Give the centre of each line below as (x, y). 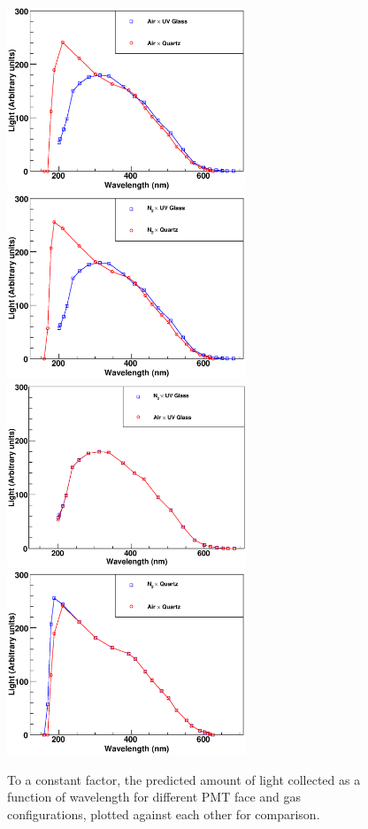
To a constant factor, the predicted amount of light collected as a (184, 779)
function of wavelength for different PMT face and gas (154, 797)
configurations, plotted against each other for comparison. (164, 814)
